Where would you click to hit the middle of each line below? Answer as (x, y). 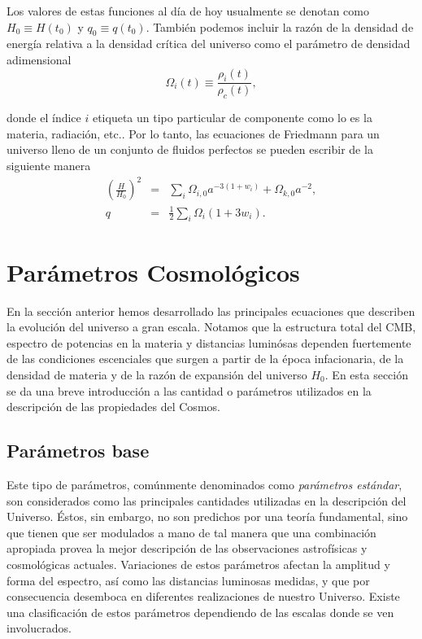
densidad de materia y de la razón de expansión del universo (157, 374)
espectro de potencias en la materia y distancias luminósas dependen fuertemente (209, 342)
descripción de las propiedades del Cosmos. (113, 407)
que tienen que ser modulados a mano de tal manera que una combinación (191, 532)
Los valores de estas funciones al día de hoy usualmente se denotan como (188, 11)
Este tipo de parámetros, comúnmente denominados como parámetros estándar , (204, 484)
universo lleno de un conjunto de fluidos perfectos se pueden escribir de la (190, 149)
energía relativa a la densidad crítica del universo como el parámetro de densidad (209, 44)
